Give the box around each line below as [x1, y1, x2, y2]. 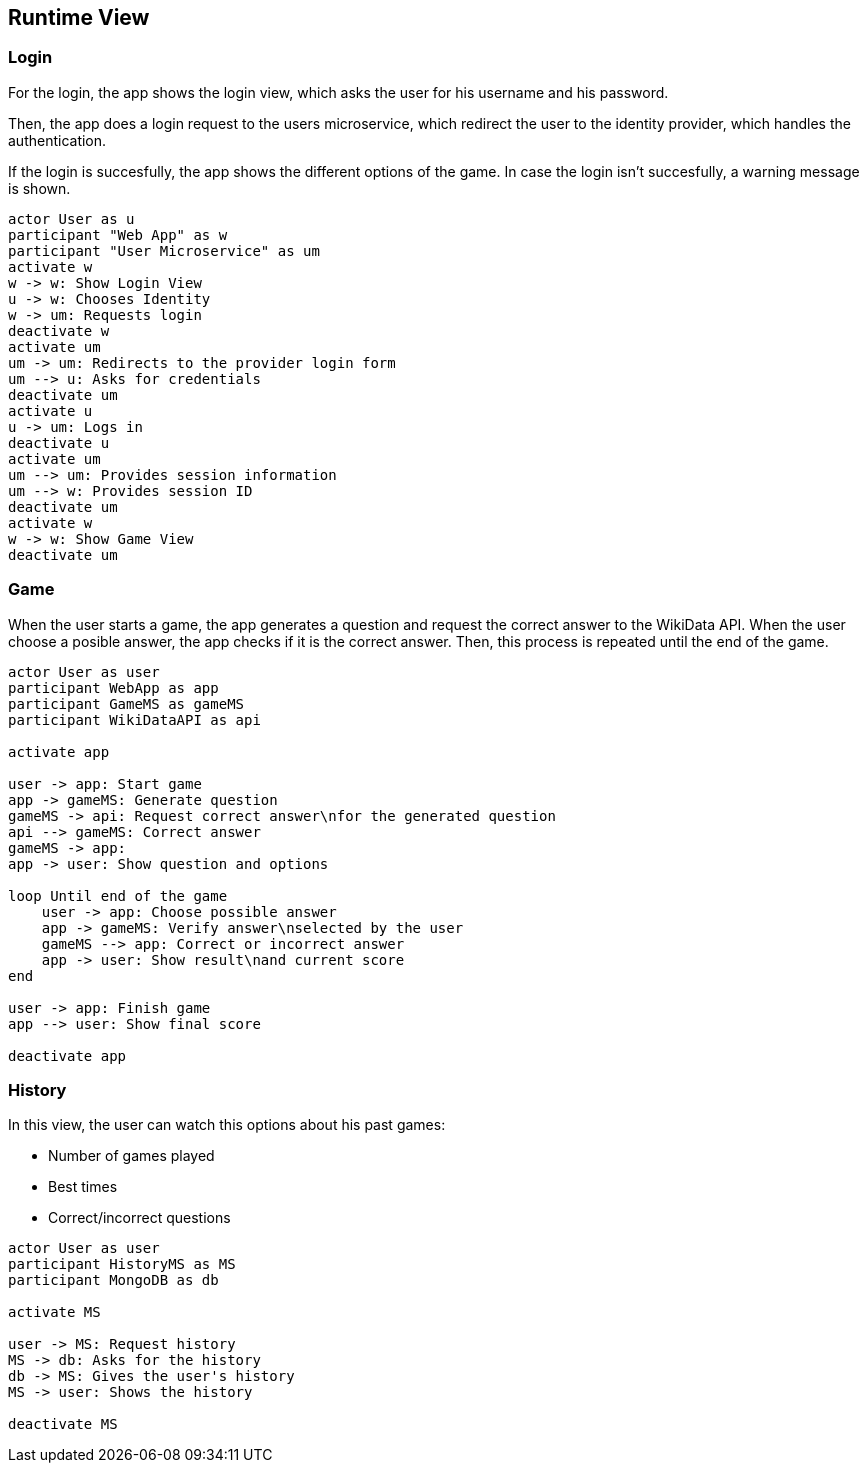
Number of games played [48, 1147, 215, 1165]
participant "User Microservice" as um [8, 242, 320, 259]
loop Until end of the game [8, 887, 228, 904]
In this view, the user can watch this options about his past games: [8, 1116, 446, 1134]
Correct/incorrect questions [48, 1209, 231, 1227]
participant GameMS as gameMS [8, 695, 245, 712]
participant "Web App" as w [8, 226, 228, 243]
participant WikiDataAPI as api [8, 711, 261, 728]
